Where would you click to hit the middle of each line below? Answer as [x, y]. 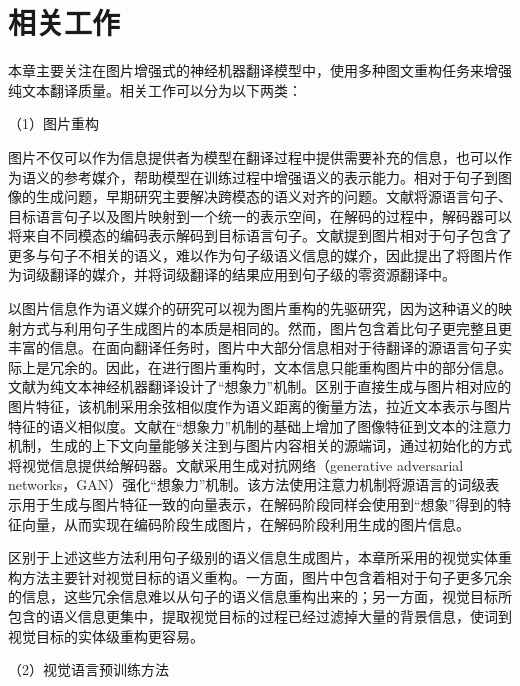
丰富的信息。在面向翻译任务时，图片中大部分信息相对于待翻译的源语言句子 [253, 347]
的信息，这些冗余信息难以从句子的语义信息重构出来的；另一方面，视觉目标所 [260, 596]
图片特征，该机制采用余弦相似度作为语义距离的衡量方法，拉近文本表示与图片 [260, 406]
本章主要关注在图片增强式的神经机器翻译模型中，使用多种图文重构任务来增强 [260, 70]
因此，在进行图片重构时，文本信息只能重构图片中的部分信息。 [308, 366]
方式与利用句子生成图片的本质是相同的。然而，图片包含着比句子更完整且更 [266, 327]
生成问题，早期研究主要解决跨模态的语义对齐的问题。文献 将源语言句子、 [273, 196]
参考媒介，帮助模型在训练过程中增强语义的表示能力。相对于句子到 [280, 176]
